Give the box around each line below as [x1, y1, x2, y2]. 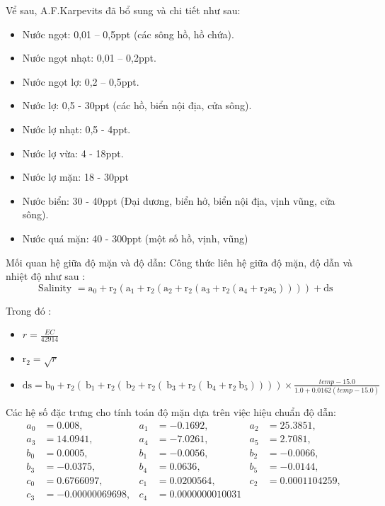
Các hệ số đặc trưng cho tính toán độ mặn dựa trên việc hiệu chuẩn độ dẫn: [6, 405, 336, 420]
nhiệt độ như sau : [6, 269, 86, 283]
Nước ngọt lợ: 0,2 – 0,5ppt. [22, 74, 139, 89]
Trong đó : [6, 303, 52, 317]
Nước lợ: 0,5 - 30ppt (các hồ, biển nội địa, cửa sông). [22, 98, 252, 113]
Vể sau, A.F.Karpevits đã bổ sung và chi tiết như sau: [6, 3, 241, 17]
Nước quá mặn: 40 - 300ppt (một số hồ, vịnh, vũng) [22, 230, 248, 245]
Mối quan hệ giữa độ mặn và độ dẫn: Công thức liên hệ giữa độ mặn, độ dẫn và [6, 254, 353, 269]
